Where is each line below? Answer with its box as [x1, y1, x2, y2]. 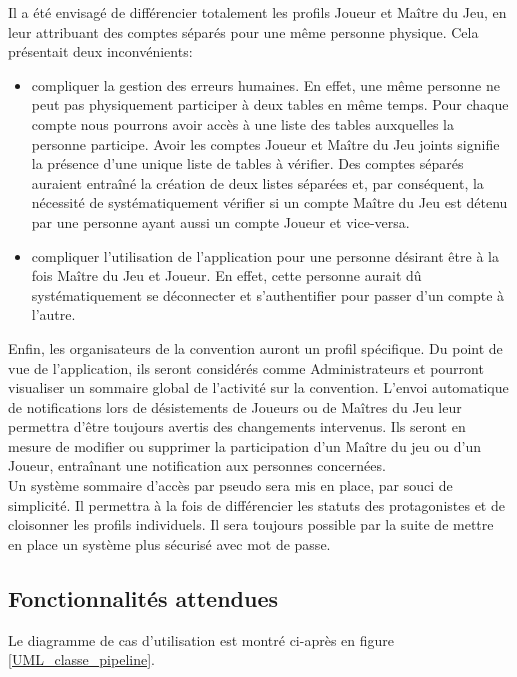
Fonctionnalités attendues [8, 582, 279, 613]
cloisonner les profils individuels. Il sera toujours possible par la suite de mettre [8, 514, 494, 535]
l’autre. [31, 304, 76, 325]
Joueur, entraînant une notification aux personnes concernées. [8, 455, 386, 476]
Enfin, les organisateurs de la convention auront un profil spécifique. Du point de [8, 337, 503, 358]
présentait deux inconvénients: [8, 41, 193, 62]
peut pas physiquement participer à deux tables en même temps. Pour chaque [31, 94, 509, 115]
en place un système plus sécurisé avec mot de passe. [8, 533, 331, 554]
